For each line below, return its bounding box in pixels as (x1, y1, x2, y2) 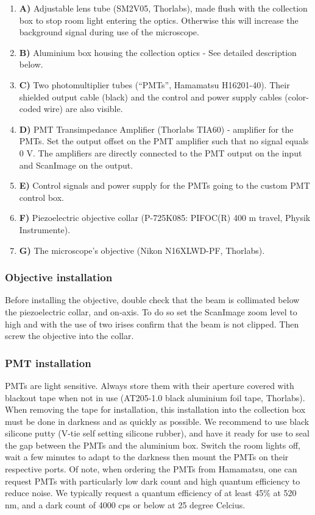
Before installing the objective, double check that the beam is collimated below (5, 293, 300, 306)
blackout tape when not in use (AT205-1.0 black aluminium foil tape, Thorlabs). (5, 391, 305, 404)
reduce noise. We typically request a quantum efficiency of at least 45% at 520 (5, 486, 297, 499)
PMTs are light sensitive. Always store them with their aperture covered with (5, 379, 294, 391)
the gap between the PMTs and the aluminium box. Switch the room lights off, (5, 438, 300, 451)
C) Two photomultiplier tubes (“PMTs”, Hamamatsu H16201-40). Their (19, 78, 290, 91)
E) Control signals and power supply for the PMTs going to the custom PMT (19, 179, 310, 192)
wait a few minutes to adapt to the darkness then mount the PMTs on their (5, 450, 289, 463)
